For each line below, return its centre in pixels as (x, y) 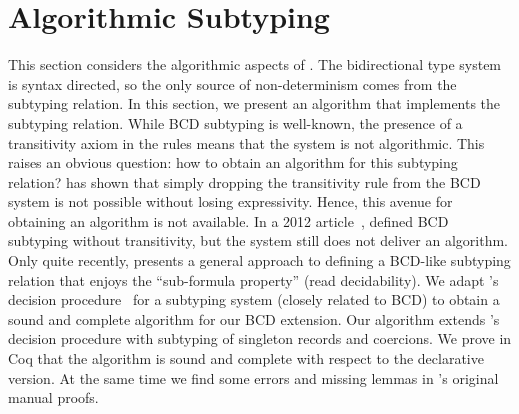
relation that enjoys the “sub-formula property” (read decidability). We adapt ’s (253, 279)
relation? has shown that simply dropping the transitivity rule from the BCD (244, 181)
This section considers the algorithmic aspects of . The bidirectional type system (255, 64)
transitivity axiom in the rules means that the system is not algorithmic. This (246, 142)
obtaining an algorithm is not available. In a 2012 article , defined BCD (228, 220)
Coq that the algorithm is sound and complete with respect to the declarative (246, 358)
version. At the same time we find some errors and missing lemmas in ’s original (253, 377)
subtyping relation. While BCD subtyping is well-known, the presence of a (235, 122)
